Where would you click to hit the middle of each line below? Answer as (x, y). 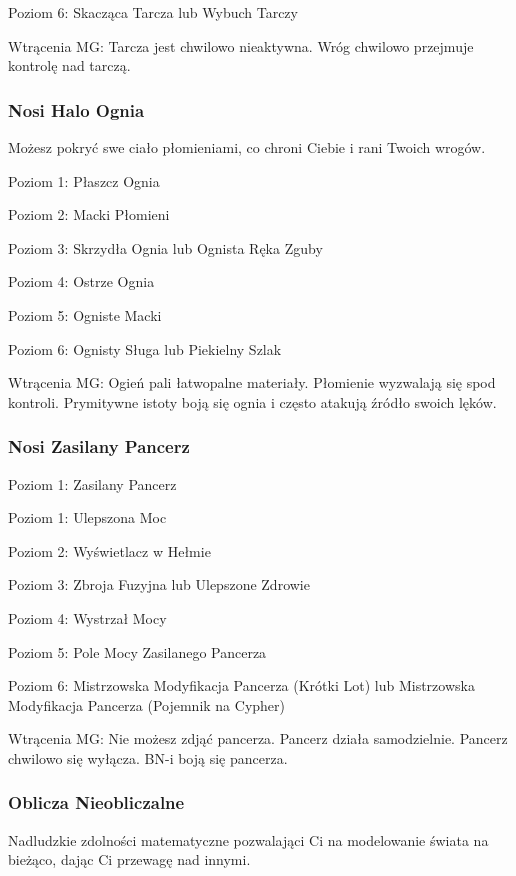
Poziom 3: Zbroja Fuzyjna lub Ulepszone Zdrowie (159, 584)
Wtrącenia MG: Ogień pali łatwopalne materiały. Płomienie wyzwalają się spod (252, 382)
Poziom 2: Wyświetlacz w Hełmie (109, 550)
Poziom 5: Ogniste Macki (85, 314)
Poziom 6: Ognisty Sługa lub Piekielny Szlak (145, 348)
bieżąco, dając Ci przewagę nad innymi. (129, 859)
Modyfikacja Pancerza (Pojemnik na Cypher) (147, 704)
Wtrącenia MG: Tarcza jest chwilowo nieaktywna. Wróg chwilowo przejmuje (241, 45)
